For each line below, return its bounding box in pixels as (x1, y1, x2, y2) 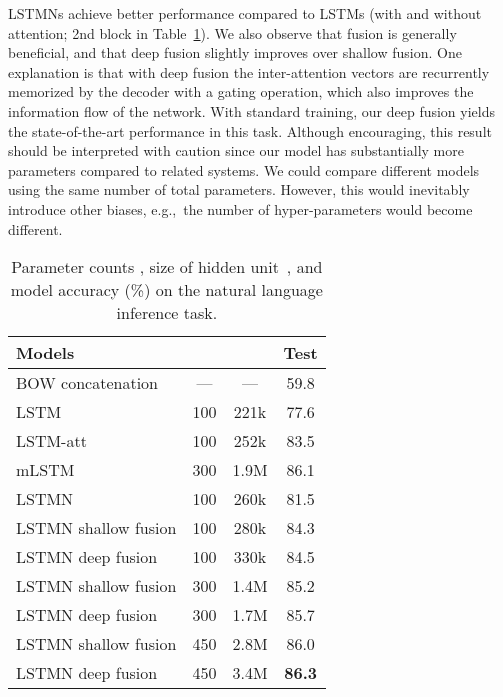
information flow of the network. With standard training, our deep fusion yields (8, 100, 496, 121)
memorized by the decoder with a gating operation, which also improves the (8, 81, 474, 102)
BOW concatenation (16, 371, 159, 395)
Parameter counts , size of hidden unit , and (11, 255, 323, 279)
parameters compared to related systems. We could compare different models (8, 159, 480, 180)
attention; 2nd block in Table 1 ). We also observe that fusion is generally (8, 22, 457, 43)
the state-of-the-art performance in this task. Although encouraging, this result (8, 120, 492, 141)
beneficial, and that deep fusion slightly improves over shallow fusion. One (8, 42, 462, 63)
